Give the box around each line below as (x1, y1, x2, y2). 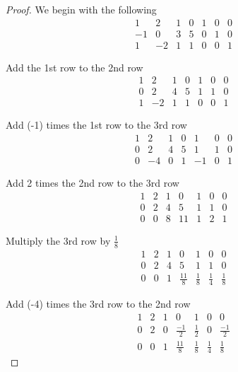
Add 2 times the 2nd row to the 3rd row (6, 175, 179, 190)
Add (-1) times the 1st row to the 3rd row (6, 117, 187, 132)
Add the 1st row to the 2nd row (6, 59, 143, 74)
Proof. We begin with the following (6, 2, 157, 16)
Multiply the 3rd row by (6, 233, 111, 248)
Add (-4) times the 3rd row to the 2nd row (6, 296, 191, 311)
